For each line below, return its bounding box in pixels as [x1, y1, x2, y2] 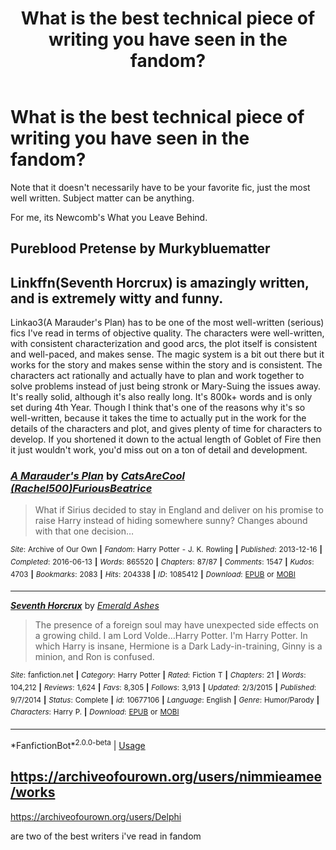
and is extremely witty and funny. [10, 290, 224, 307]
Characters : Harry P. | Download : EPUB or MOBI [10, 707, 180, 717]
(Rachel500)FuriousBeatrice [10, 482, 153, 496]
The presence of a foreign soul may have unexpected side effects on [34, 619, 320, 631]
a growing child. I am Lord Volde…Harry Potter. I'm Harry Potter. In [34, 630, 308, 642]
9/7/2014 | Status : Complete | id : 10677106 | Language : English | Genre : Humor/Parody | [10, 695, 320, 705]
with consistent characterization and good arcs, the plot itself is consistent [10, 338, 318, 350]
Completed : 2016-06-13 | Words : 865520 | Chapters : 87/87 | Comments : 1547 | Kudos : [10, 557, 315, 567]
